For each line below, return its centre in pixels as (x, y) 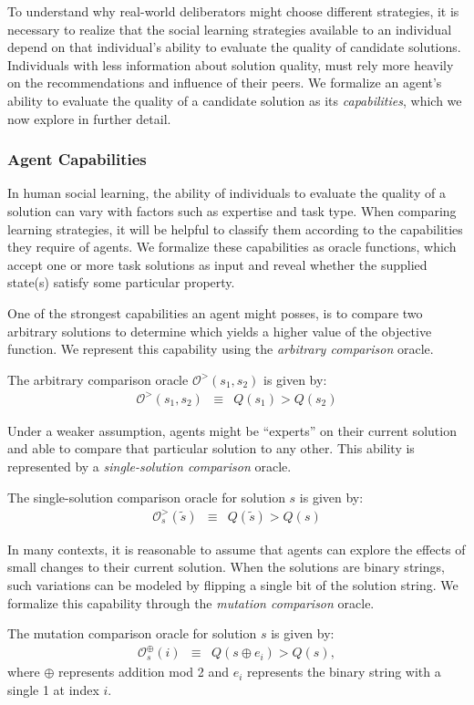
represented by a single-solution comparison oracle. (149, 467)
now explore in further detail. (89, 118)
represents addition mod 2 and (144, 672)
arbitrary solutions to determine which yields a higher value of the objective (220, 331)
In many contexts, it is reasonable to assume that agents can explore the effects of (237, 549)
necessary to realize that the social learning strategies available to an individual (230, 29)
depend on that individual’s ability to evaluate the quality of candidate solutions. (234, 47)
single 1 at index (53, 689)
